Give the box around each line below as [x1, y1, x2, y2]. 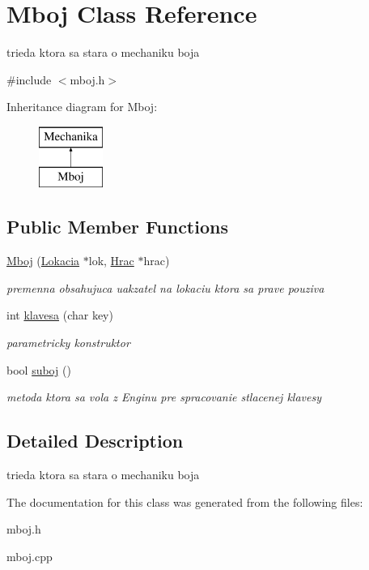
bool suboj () [6, 361, 71, 378]
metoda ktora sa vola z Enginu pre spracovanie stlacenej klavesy [6, 388, 321, 405]
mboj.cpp [6, 547, 53, 564]
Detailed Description [6, 428, 184, 453]
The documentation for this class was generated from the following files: [6, 493, 363, 510]
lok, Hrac [88, 252, 134, 269]
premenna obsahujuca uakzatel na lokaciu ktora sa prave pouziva [6, 279, 324, 296]
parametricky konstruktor [6, 334, 130, 351]
